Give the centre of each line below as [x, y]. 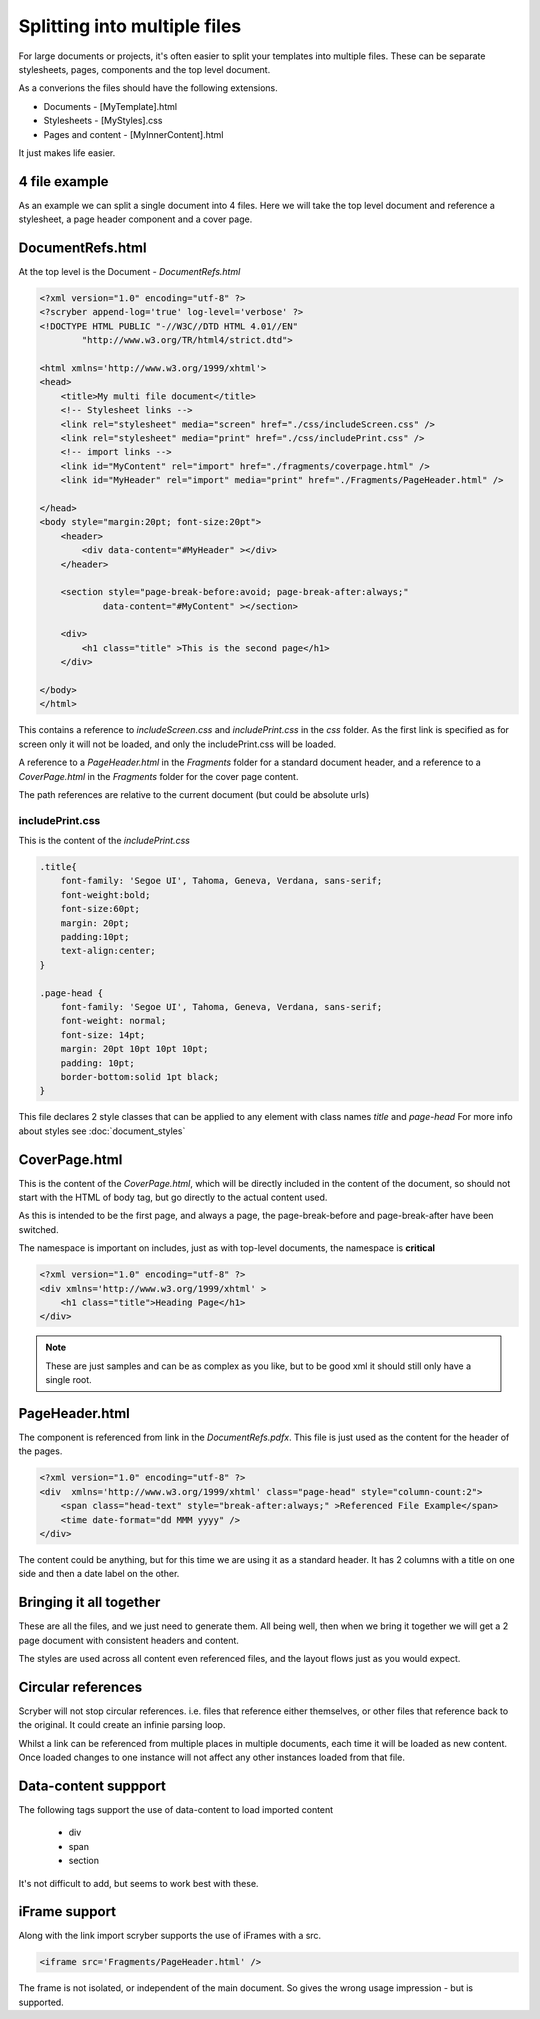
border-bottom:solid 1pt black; [140, 1076]
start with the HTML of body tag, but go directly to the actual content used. [173, 1197]
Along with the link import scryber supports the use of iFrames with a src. [170, 1936]
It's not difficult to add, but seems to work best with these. [138, 1883]
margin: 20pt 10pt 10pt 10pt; [134, 1049]
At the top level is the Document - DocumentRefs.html [129, 272]
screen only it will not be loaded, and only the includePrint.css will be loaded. [177, 744]
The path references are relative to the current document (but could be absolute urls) [194, 794]
